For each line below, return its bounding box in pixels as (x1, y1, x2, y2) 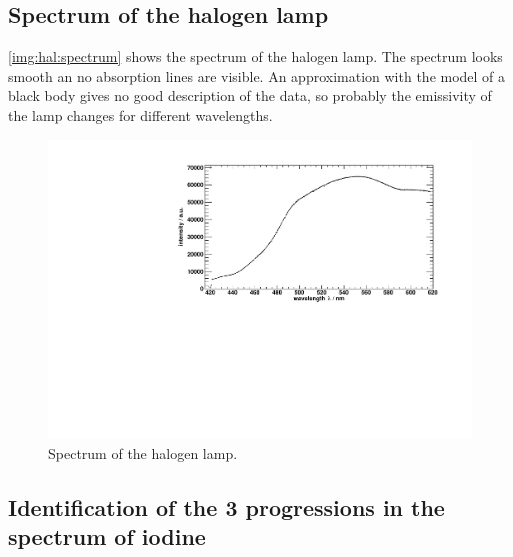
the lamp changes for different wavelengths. (8, 104, 273, 125)
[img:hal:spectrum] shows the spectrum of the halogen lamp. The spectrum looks (8, 46, 503, 67)
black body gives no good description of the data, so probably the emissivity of (8, 85, 492, 106)
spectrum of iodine (8, 521, 206, 552)
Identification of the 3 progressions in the (8, 491, 445, 522)
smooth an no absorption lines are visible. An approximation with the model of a (8, 65, 506, 86)
